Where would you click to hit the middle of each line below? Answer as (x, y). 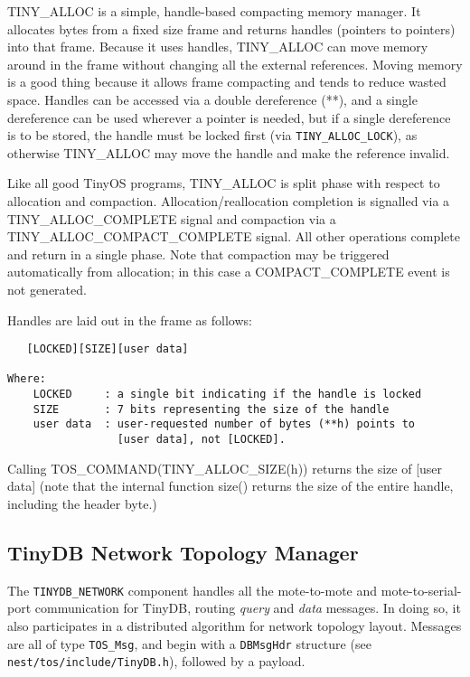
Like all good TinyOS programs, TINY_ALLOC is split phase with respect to (224, 183)
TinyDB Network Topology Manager (183, 552)
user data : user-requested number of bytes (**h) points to (224, 424)
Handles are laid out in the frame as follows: (130, 320)
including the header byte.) (82, 503)
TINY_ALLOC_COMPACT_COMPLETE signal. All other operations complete (234, 236)
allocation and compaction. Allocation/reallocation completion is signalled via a (229, 201)
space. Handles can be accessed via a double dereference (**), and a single (212, 99)
